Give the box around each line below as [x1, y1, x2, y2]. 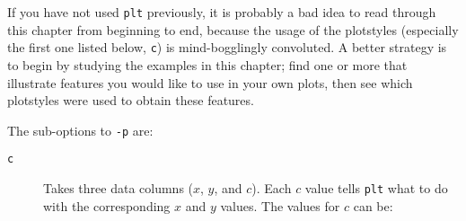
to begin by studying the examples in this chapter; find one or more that [7, 55, 408, 74]
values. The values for [220, 196, 340, 215]
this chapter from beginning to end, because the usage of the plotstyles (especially [7, 20, 459, 39]
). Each [251, 179, 292, 197]
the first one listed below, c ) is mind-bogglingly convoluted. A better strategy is [7, 38, 447, 57]
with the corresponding [43, 196, 171, 215]
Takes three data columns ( [43, 179, 194, 197]
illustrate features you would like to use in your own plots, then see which [7, 73, 413, 92]
